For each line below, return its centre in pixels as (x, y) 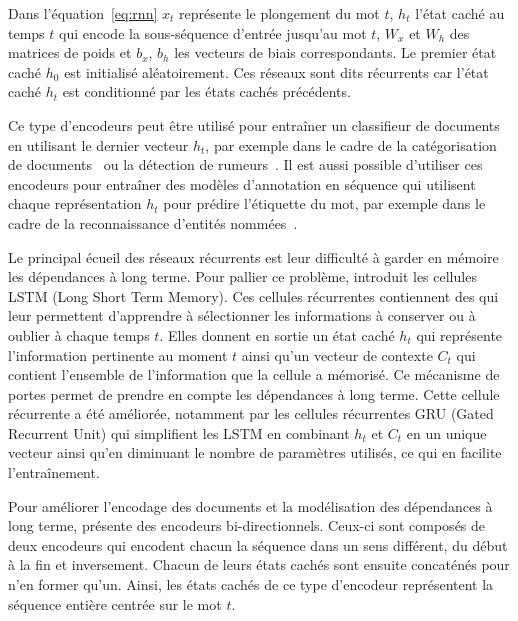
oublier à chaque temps (79, 334)
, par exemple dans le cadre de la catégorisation (351, 144)
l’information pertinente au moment (118, 354)
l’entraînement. (54, 472)
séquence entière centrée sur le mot (115, 603)
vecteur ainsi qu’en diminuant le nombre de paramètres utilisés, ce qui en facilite (255, 452)
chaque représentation (75, 203)
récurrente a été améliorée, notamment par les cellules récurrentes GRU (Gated (251, 413)
